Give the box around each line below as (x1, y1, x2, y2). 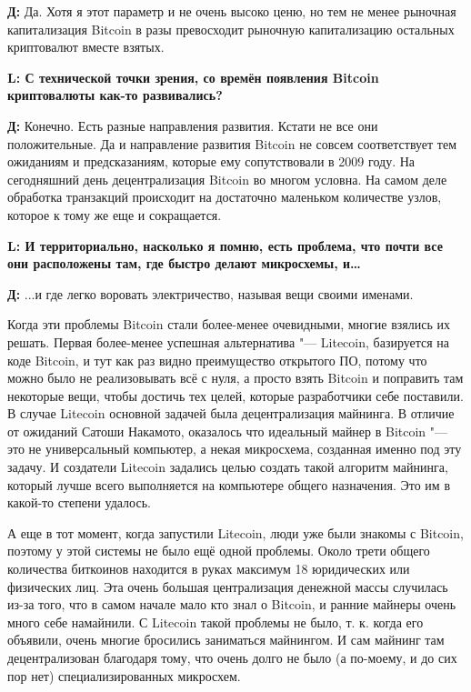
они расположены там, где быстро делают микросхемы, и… (7, 254, 361, 273)
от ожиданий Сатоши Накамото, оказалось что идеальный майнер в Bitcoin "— (7, 421, 448, 440)
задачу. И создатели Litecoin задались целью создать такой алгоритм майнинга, (7, 457, 448, 476)
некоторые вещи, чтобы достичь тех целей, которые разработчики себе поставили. (7, 386, 464, 405)
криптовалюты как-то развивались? (7, 85, 223, 105)
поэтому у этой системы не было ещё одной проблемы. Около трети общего (7, 541, 430, 560)
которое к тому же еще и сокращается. (7, 205, 222, 224)
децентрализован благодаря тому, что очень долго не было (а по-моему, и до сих (7, 648, 457, 667)
